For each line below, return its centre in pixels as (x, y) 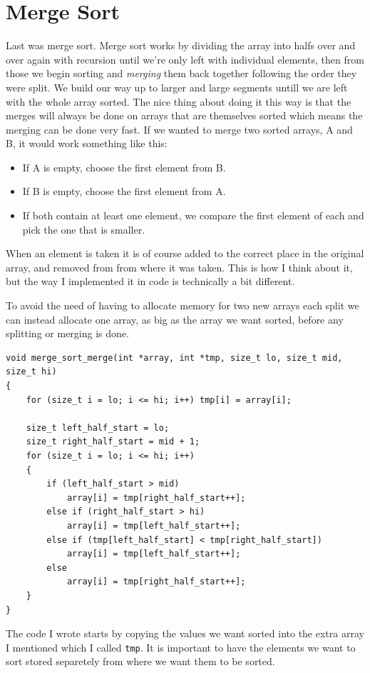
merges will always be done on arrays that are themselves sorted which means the (184, 115)
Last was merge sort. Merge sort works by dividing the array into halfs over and (181, 45)
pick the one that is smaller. (84, 229)
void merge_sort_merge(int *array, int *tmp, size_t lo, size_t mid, (174, 358)
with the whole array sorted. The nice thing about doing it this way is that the (179, 101)
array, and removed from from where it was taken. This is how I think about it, (179, 267)
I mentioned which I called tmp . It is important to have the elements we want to (181, 647)
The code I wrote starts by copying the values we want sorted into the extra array (185, 633)
